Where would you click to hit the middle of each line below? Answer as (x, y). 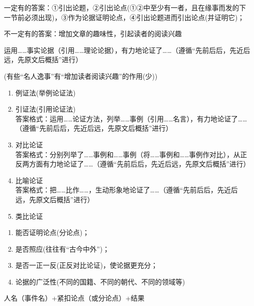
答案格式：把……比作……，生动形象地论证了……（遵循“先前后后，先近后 (127, 190)
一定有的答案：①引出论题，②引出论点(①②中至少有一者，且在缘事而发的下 (125, 7)
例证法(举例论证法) (45, 92)
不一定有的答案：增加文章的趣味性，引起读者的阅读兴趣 (93, 34)
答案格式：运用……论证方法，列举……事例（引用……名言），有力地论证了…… (131, 118)
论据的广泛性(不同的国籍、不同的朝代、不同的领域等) (100, 281)
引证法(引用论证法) (45, 109)
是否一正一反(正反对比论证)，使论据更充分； (86, 265)
